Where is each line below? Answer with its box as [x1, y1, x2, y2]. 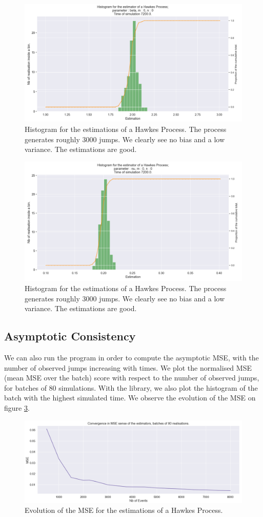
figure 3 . [4, 403, 30, 413]
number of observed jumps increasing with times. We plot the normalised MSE [4, 362, 252, 373]
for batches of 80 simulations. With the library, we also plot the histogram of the [4, 382, 258, 393]
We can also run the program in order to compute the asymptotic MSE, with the [4, 352, 259, 363]
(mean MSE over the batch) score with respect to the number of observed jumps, [4, 372, 259, 383]
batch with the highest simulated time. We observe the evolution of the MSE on [4, 392, 256, 403]
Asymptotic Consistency [4, 328, 136, 344]
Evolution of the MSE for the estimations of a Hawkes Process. [25, 505, 223, 515]
